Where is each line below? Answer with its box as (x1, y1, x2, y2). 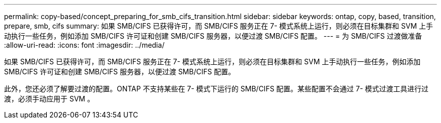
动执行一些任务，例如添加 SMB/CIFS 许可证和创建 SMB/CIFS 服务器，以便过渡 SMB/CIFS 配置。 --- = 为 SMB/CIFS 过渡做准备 (4, 32, 422, 40)
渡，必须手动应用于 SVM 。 (4, 94, 95, 103)
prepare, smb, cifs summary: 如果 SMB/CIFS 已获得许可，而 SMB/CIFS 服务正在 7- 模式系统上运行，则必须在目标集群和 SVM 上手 (4, 22, 433, 30)
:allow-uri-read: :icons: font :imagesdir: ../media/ (4, 41, 165, 49)
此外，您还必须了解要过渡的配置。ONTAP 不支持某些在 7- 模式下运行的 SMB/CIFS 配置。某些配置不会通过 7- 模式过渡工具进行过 (4, 84, 429, 93)
